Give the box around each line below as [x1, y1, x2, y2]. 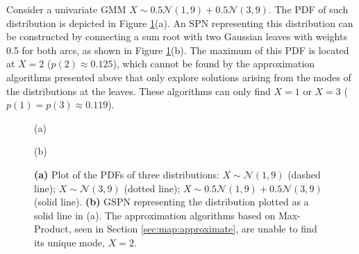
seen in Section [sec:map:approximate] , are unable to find [74, 221, 317, 236]
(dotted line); [124, 180, 181, 195]
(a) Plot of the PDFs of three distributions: [34, 167, 219, 181]
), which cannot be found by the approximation [112, 56, 315, 71]
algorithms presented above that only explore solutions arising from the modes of [6, 69, 351, 84]
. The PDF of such [268, 2, 349, 16]
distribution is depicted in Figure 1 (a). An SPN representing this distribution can [6, 15, 353, 30]
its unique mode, [34, 235, 105, 249]
